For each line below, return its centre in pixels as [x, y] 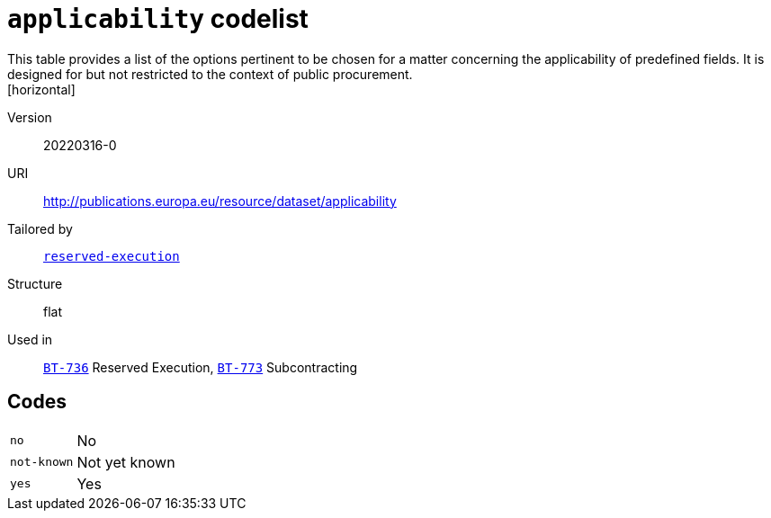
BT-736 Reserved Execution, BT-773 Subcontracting [201, 367]
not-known [42, 462]
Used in [30, 339]
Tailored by [40, 228]
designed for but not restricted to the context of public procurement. [210, 74]
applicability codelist [158, 19]
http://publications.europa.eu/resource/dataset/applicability [220, 201]
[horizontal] [41, 89]
